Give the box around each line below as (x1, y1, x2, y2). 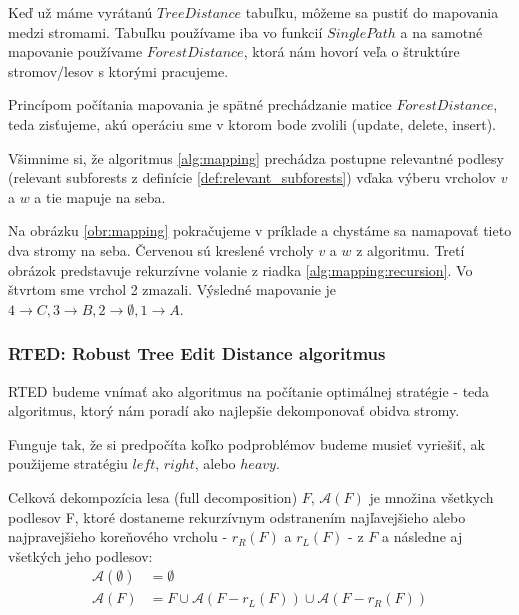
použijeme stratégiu (8, 453, 128, 474)
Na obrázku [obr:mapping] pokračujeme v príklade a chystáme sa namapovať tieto (8, 220, 512, 241)
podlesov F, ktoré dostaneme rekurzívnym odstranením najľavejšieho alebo (8, 506, 466, 527)
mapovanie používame (8, 41, 143, 62)
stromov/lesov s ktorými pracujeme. (8, 60, 229, 81)
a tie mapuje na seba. (34, 186, 166, 207)
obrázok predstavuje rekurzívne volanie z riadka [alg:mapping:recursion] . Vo (8, 259, 473, 280)
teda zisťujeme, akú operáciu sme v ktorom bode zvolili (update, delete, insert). (8, 113, 497, 134)
